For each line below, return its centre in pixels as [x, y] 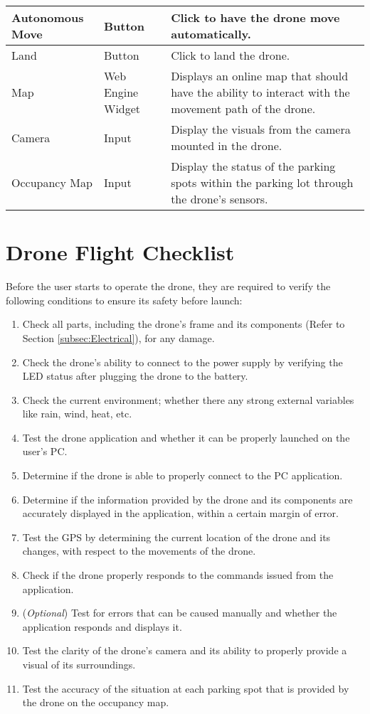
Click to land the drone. [231, 55]
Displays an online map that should [260, 76]
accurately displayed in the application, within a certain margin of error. [180, 513]
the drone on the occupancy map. [96, 702]
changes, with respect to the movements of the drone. [139, 551]
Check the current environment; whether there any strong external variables [188, 399]
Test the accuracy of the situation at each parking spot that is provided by [186, 688]
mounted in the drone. [227, 145]
